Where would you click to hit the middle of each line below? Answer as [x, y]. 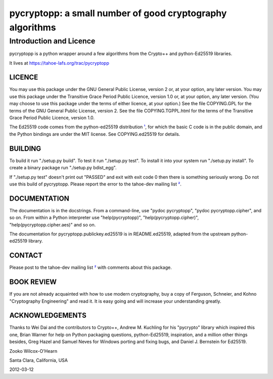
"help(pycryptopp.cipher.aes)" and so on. [53, 224]
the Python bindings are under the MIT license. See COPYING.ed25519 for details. [95, 134]
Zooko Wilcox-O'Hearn [33, 351]
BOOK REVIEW [33, 282]
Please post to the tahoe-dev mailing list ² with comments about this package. [90, 267]
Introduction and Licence [52, 41]
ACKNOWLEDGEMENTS [48, 316]
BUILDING [25, 148]
